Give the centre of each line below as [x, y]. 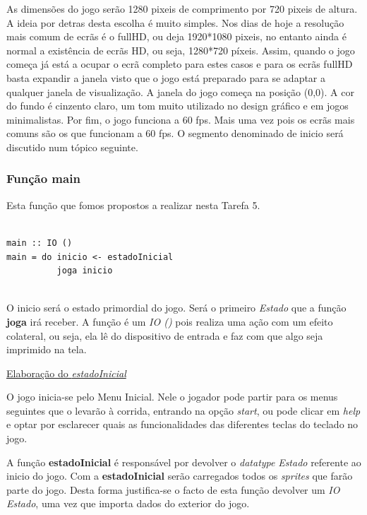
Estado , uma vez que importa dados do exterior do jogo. [128, 503]
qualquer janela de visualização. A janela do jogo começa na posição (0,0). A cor [180, 91]
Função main [43, 178]
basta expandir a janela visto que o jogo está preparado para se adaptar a [166, 77]
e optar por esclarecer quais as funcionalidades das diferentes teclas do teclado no [182, 424]
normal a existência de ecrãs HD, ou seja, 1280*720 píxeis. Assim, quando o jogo [181, 50]
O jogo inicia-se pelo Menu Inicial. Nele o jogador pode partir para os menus [172, 397]
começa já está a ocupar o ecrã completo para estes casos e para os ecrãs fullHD [180, 64]
